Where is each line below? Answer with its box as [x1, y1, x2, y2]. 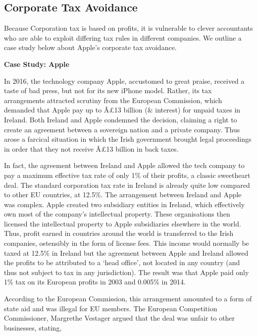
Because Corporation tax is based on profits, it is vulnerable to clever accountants [4, 23, 253, 33]
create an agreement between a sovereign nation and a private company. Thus [4, 124, 240, 134]
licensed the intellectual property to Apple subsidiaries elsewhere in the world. [4, 218, 241, 228]
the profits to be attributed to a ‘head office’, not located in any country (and [4, 257, 240, 268]
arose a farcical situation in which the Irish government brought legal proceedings [4, 134, 252, 144]
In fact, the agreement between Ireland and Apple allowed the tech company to [4, 160, 245, 170]
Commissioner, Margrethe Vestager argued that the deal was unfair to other [4, 313, 235, 323]
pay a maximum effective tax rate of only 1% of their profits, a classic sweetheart [4, 169, 251, 180]
